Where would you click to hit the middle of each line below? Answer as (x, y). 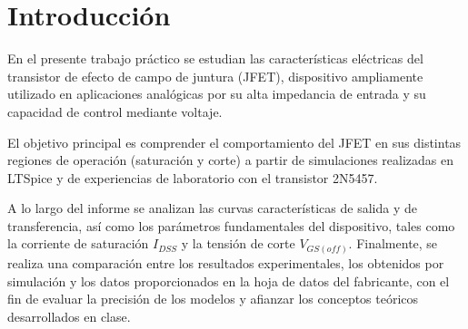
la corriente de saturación (78, 243)
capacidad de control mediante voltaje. (115, 111)
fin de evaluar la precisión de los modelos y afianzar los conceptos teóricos (213, 299)
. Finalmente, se (393, 243)
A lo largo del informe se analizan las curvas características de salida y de (212, 208)
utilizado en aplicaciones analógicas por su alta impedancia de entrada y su (217, 94)
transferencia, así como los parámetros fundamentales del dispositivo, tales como (231, 225)
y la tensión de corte (238, 243)
